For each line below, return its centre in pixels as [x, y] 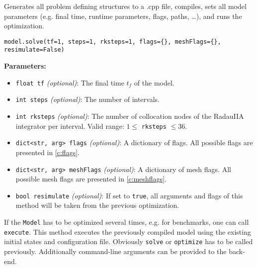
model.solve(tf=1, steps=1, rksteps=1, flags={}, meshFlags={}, [113, 42]
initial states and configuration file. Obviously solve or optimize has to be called [128, 241]
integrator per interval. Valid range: [70, 126]
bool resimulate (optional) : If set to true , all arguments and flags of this [129, 195]
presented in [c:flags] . [47, 152]
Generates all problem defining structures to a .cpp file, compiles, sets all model [125, 6]
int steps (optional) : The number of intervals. [87, 99]
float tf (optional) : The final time [70, 82]
